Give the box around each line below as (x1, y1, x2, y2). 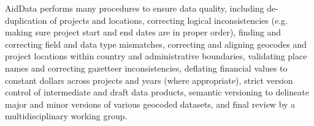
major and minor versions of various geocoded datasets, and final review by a (5, 97, 296, 110)
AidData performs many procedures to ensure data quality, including (5, 2, 264, 14)
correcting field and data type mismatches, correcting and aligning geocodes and (5, 37, 307, 50)
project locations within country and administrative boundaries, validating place (5, 50, 307, 62)
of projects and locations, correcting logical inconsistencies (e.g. (50, 13, 288, 26)
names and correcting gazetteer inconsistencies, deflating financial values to (5, 61, 288, 74)
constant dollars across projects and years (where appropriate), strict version (5, 73, 293, 86)
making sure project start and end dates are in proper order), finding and (5, 26, 281, 39)
